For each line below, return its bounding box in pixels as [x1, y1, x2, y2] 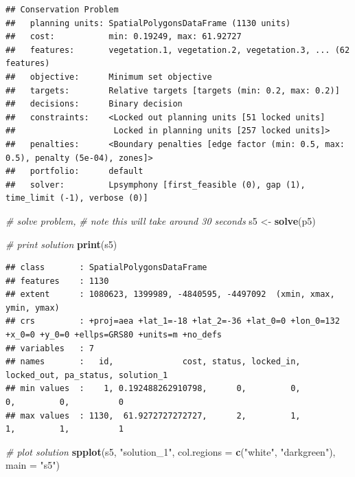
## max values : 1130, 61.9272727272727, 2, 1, [5, 410, 301, 421]
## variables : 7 [5, 343, 94, 353]
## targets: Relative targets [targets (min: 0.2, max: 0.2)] [5, 85, 340, 96]
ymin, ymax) [5, 302, 60, 313]
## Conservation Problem [5, 5, 119, 14]
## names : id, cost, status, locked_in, [5, 357, 301, 367]
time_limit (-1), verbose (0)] [5, 193, 148, 203]
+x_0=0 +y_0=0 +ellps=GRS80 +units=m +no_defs [5, 330, 222, 340]
